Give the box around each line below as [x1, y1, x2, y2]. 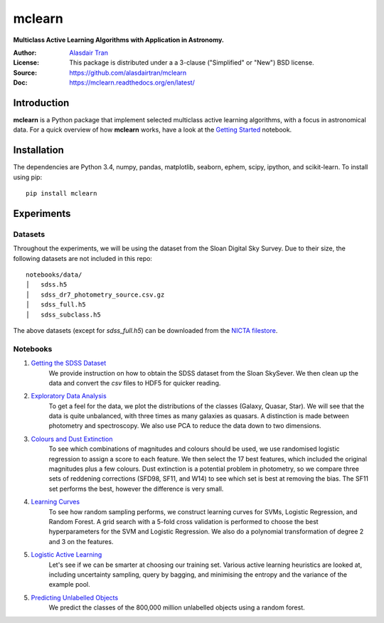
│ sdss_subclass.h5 [26, 310, 101, 319]
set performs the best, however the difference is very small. [48, 484, 224, 493]
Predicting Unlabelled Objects [31, 593, 119, 602]
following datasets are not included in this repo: [13, 254, 153, 262]
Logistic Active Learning [31, 550, 102, 559]
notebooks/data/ [26, 271, 82, 279]
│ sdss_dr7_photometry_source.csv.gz [26, 290, 165, 299]
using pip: [13, 173, 43, 181]
